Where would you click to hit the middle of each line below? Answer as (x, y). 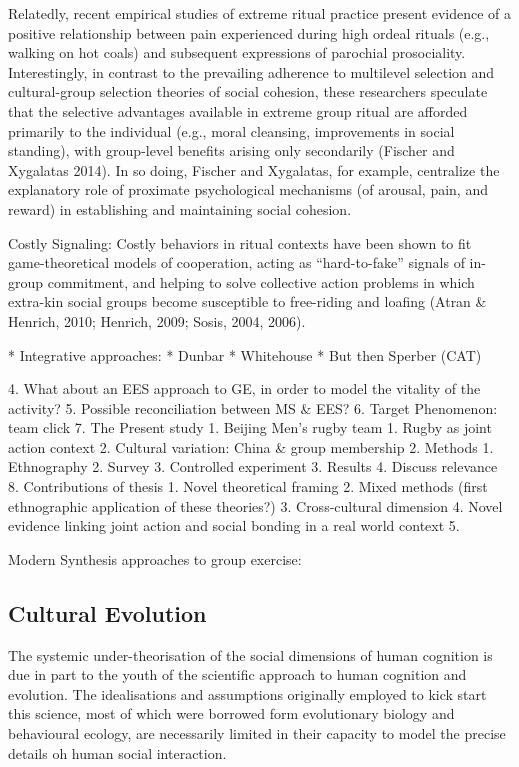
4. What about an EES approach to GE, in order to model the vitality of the (244, 388)
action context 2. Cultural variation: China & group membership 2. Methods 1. (251, 446)
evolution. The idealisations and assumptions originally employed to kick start (247, 693)
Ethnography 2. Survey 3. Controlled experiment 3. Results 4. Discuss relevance (253, 466)
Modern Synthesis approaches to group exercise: (155, 558)
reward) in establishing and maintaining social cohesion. (180, 208)
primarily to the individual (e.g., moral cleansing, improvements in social (231, 130)
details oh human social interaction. (117, 752)
